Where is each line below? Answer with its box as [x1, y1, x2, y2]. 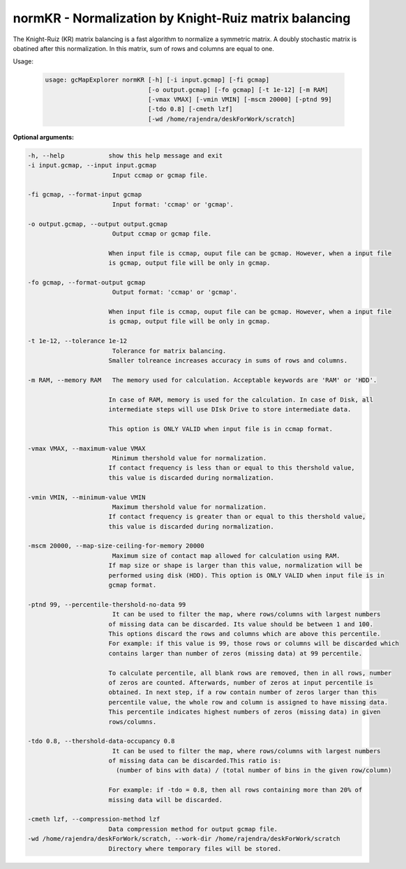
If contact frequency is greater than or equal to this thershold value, [108, 513, 366, 521]
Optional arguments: [13, 133, 75, 141]
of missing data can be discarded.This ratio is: [108, 757, 282, 765]
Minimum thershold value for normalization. [112, 454, 267, 462]
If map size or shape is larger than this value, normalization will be [108, 561, 363, 570]
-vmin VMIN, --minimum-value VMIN [27, 493, 146, 501]
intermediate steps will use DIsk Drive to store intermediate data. [108, 405, 352, 413]
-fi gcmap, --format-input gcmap [27, 190, 142, 199]
